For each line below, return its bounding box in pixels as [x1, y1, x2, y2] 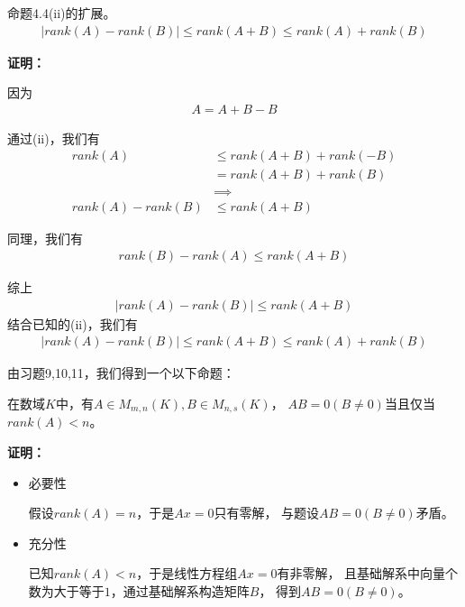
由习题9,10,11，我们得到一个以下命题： [7, 363, 235, 382]
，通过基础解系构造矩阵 [110, 582, 250, 601]
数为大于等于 [28, 582, 105, 601]
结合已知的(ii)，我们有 [7, 314, 138, 333]
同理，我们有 [7, 228, 83, 247]
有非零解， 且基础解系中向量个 [277, 564, 459, 583]
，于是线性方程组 [136, 564, 238, 583]
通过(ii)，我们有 [7, 128, 100, 147]
